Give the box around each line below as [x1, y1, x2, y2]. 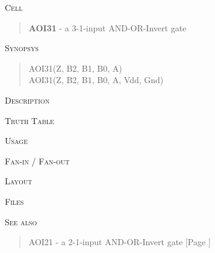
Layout [5, 175, 33, 187]
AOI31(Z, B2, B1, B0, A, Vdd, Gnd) [28, 73, 164, 86]
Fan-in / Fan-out [5, 154, 70, 167]
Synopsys [5, 42, 39, 54]
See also [5, 215, 37, 228]
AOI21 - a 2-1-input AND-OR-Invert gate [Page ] [28, 236, 211, 248]
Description [5, 93, 50, 106]
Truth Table [5, 114, 54, 126]
